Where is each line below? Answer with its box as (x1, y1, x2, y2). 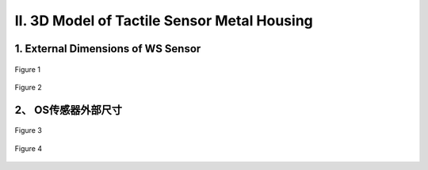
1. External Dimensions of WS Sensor (14, 42, 201, 55)
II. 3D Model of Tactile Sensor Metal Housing (14, 12, 313, 29)
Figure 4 (14, 143, 43, 153)
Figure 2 (14, 82, 43, 92)
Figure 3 (14, 126, 43, 135)
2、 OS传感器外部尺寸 (14, 103, 123, 116)
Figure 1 (14, 64, 41, 74)
